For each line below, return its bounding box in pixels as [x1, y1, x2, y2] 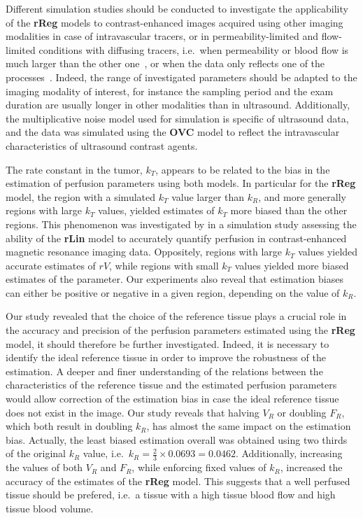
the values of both [6, 460, 83, 475]
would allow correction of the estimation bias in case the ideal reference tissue [6, 391, 339, 406]
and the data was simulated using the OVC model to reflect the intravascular [6, 125, 340, 139]
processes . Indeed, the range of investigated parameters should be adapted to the [6, 69, 357, 84]
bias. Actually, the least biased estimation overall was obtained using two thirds [6, 432, 348, 447]
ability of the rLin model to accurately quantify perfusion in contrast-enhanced [6, 230, 347, 245]
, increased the [280, 460, 343, 475]
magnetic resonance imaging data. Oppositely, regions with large [6, 244, 283, 259]
